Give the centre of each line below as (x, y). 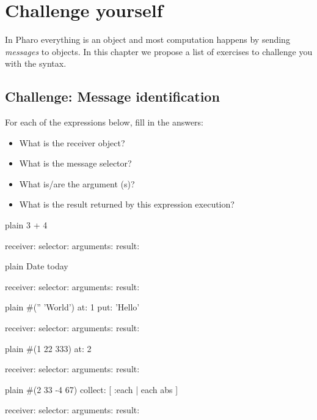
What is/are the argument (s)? (77, 183)
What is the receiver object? (72, 142)
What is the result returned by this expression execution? (127, 204)
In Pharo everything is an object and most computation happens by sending (148, 39)
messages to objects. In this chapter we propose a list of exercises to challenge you (159, 51)
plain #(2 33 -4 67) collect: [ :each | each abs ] (92, 389)
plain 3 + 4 (26, 225)
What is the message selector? (75, 163)
